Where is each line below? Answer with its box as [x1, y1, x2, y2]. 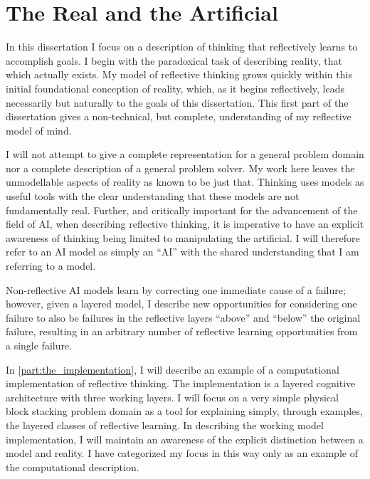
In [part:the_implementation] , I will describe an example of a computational [6, 362, 339, 377]
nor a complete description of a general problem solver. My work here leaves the [6, 160, 355, 175]
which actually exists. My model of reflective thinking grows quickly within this [6, 67, 352, 82]
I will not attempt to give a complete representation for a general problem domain [6, 147, 364, 162]
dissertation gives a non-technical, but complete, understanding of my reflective [6, 109, 351, 124]
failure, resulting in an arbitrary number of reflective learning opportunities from [6, 324, 358, 339]
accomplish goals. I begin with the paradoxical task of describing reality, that [6, 53, 342, 68]
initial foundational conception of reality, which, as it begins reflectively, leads [6, 80, 344, 95]
